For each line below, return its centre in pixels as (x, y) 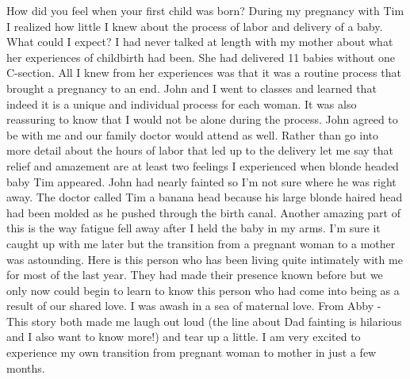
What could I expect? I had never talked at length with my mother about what (200, 42)
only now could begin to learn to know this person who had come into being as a (203, 290)
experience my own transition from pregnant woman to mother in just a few (192, 352)
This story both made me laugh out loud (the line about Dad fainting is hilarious (204, 321)
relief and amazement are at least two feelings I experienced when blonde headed (203, 165)
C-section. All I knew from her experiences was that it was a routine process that (204, 73)
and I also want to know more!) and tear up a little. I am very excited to (184, 337)
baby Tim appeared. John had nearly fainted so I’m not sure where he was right (201, 181)
